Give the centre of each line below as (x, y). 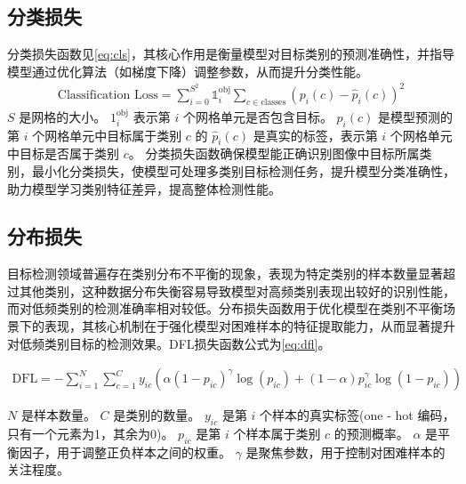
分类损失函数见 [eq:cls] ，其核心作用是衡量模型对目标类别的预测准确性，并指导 (231, 54)
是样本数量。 (58, 415)
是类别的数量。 (157, 415)
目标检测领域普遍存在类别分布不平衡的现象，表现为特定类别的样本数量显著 (225, 274)
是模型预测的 (415, 116)
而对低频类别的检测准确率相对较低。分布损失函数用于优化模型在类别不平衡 (225, 308)
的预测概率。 (371, 434)
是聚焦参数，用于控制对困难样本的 (345, 452)
